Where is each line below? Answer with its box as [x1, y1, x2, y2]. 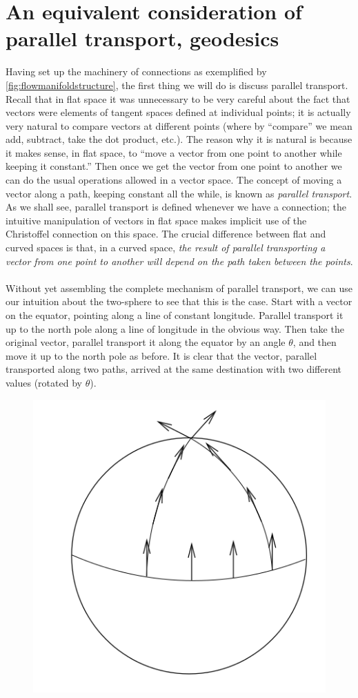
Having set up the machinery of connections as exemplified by [6, 64, 267, 79]
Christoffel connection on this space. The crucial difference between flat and [6, 226, 326, 241]
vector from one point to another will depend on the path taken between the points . [6, 253, 353, 268]
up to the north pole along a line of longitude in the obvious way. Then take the [6, 321, 344, 336]
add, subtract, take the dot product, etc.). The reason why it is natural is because [6, 132, 352, 146]
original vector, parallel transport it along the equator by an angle [6, 335, 286, 349]
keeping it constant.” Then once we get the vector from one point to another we [6, 159, 342, 173]
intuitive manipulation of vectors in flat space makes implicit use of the [6, 213, 307, 227]
